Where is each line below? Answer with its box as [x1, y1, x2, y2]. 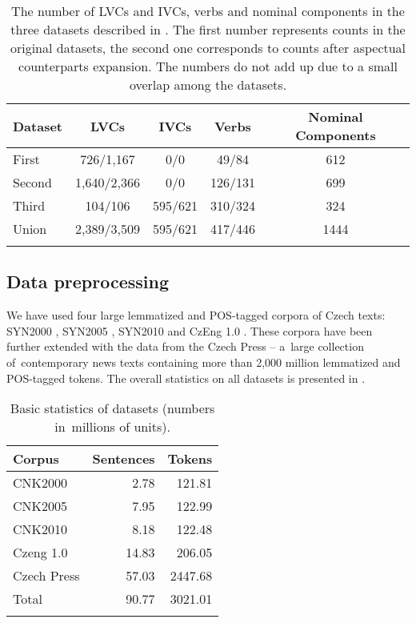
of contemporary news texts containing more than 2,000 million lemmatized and [6, 353, 401, 370]
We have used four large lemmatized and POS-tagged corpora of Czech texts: [6, 307, 386, 324]
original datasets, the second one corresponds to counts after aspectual [10, 38, 406, 57]
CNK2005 [13, 496, 68, 516]
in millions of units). [54, 417, 170, 436]
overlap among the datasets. [129, 75, 287, 94]
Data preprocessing [6, 269, 170, 294]
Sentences [92, 449, 155, 468]
